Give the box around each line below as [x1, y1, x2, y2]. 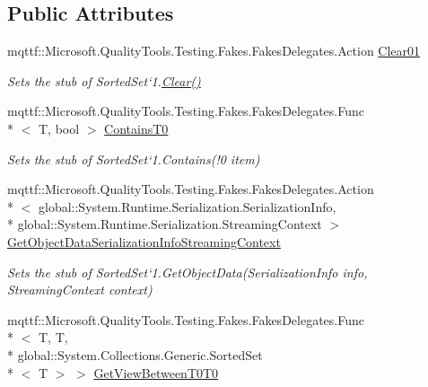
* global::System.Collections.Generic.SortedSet [7, 345, 263, 364]
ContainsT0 [104, 119, 169, 137]
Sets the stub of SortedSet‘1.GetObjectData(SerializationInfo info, [7, 262, 368, 281]
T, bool [38, 119, 80, 137]
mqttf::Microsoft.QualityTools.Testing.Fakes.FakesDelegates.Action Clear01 [7, 41, 421, 60]
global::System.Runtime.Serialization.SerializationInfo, [38, 197, 336, 215]
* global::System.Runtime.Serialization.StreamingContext [7, 215, 322, 233]
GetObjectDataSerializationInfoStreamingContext [7, 232, 281, 251]
